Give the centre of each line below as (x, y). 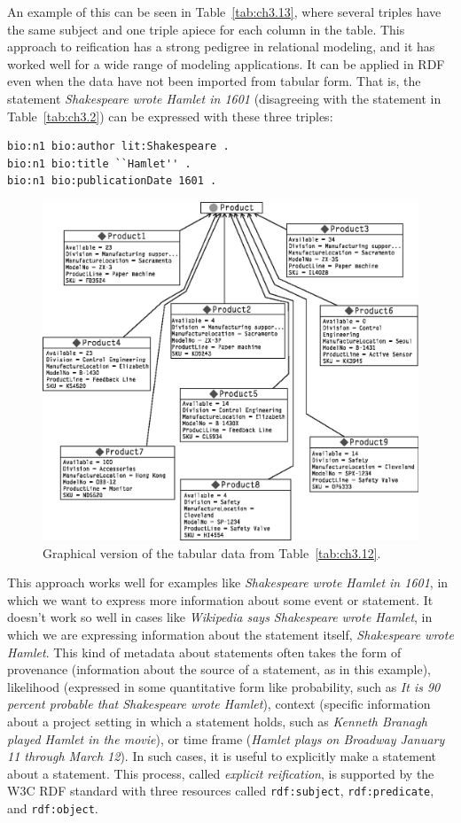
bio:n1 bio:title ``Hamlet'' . (99, 163)
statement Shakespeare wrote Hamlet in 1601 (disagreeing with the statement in (224, 98)
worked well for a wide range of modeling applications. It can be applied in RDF (226, 63)
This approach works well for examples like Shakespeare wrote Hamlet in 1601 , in (228, 582)
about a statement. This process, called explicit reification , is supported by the (221, 773)
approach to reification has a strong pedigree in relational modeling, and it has (221, 47)
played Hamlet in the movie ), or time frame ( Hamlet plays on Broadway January (226, 738)
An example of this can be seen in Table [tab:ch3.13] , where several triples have (224, 12)
